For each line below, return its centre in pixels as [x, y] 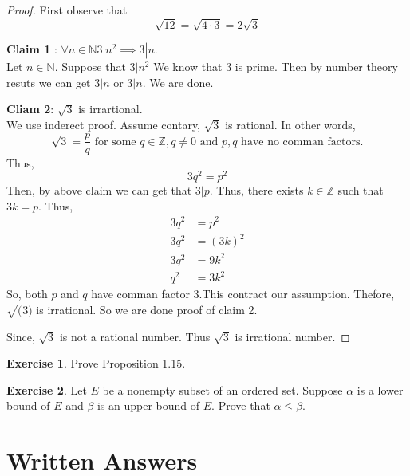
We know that [188, 67]
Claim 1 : [32, 49]
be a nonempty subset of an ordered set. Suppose [223, 389]
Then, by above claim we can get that [99, 190]
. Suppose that [90, 67]
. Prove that [241, 405]
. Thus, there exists [256, 190]
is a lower [380, 389]
